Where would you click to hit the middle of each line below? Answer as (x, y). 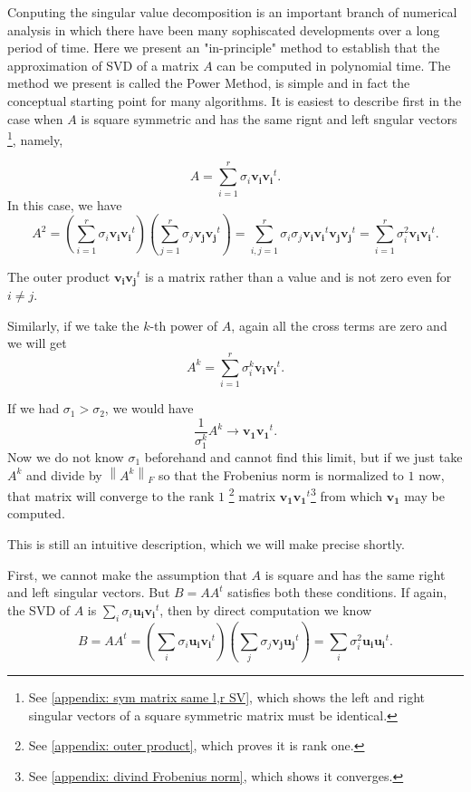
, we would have (149, 408)
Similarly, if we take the (73, 325)
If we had (34, 408)
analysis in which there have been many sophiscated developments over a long (224, 29)
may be (424, 495)
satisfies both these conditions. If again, (337, 592)
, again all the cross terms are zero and (339, 325)
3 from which (346, 494)
